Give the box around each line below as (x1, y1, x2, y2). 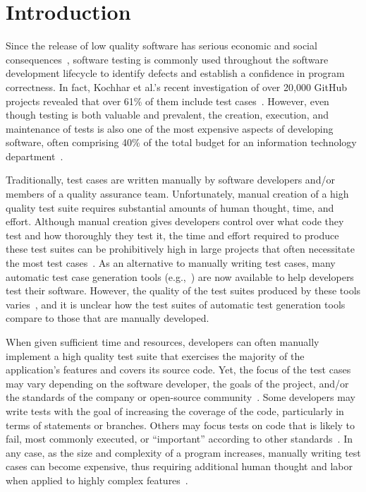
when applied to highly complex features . (6, 472, 188, 487)
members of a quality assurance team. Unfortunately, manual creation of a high (6, 186, 349, 201)
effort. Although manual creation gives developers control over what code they (6, 214, 344, 229)
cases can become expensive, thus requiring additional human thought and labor (6, 459, 353, 474)
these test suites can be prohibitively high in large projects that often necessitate (6, 241, 355, 256)
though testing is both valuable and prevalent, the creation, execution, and (6, 107, 329, 122)
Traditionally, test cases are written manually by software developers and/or (6, 172, 335, 187)
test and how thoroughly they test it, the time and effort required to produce (6, 227, 339, 242)
